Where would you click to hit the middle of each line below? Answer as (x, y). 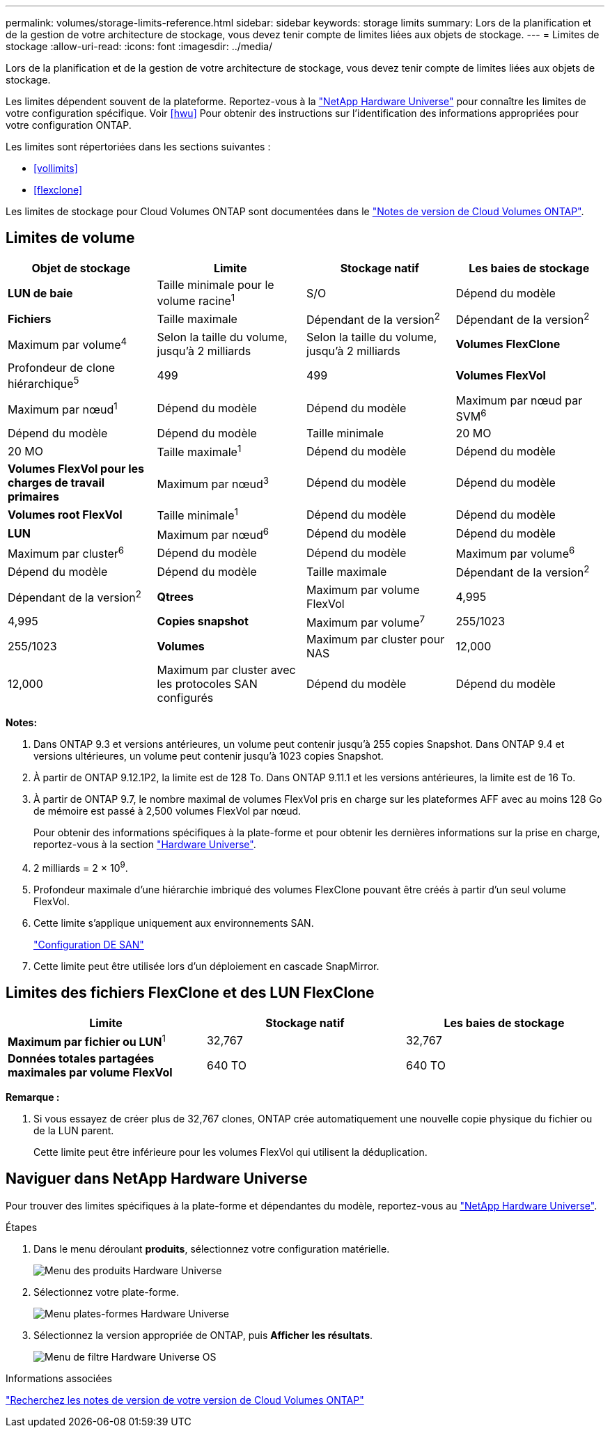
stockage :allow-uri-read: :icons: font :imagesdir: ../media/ (139, 46)
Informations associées (59, 1378)
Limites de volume (70, 238)
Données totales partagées (81, 1058)
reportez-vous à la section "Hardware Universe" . (145, 845)
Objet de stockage (81, 268)
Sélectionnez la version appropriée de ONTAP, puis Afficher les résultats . (203, 1335)
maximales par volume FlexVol (90, 1072)
